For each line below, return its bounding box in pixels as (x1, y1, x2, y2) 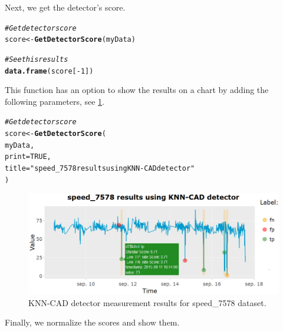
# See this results (5, 55, 68, 64)
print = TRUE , (5, 152, 51, 161)
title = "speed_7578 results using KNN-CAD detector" (5, 164, 195, 173)
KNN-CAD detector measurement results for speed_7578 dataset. (28, 296, 266, 308)
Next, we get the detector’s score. (5, 1, 126, 13)
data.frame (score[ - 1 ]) (5, 67, 94, 75)
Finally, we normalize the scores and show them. (5, 316, 180, 328)
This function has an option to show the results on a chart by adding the (5, 84, 269, 96)
